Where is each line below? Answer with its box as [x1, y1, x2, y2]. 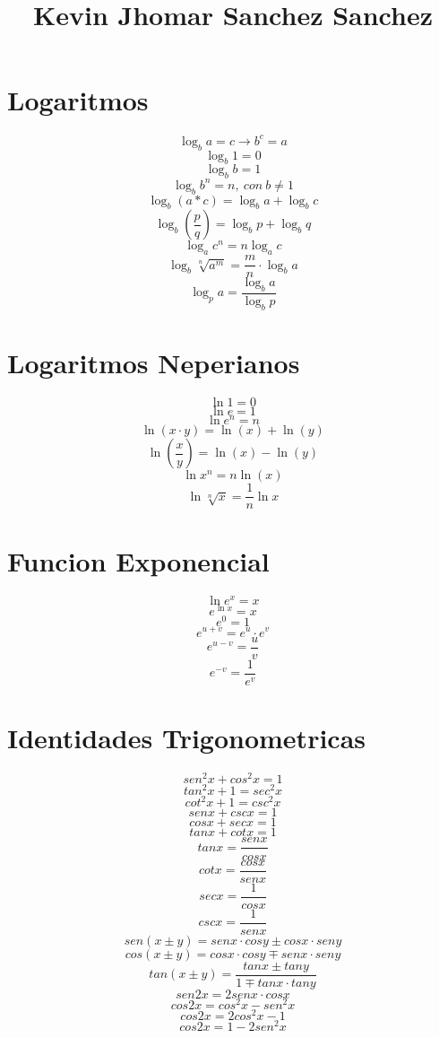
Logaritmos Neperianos [7, 345, 300, 381]
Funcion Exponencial [7, 543, 270, 580]
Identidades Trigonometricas [7, 719, 366, 755]
